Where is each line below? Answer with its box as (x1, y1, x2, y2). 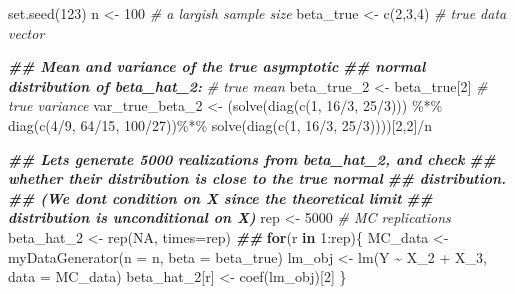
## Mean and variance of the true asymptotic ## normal (8, 56, 426, 77)
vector (8, 22, 45, 43)
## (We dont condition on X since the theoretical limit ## (8, 187, 433, 208)
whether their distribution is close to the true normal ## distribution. (8, 168, 507, 189)
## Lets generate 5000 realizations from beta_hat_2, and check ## (8, 148, 496, 169)
